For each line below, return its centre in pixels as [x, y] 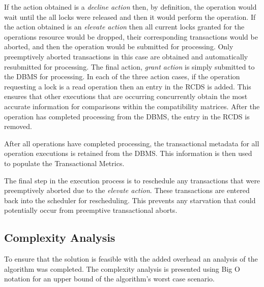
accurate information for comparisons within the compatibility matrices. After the [132, 106]
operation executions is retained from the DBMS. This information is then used [128, 153]
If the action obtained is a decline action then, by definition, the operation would [130, 7]
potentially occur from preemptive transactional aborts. [91, 210]
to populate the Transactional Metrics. [64, 163]
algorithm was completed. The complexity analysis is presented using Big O [122, 268]
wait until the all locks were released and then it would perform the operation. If [130, 17]
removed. [18, 126]
